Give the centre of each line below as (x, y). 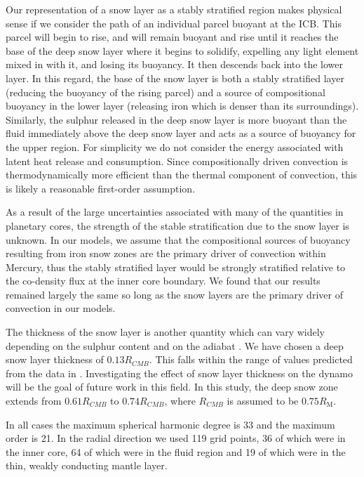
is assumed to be (263, 401)
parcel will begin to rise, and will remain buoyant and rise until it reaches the (172, 37)
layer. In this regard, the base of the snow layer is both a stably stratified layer (175, 78)
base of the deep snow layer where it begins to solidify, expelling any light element (182, 50)
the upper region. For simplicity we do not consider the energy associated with (175, 146)
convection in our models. (61, 308)
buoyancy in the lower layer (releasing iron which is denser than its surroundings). (182, 106)
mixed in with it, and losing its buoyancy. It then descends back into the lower (175, 64)
